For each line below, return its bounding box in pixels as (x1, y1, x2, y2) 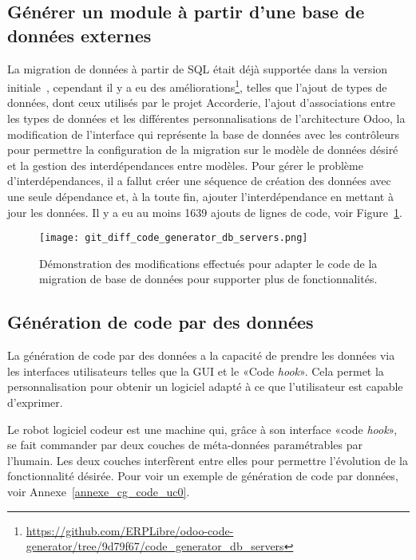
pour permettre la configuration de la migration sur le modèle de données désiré (7, 141, 398, 158)
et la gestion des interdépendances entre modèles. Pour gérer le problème (7, 156, 363, 173)
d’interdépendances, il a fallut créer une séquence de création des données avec (7, 172, 391, 189)
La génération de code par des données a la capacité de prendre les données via (7, 347, 395, 364)
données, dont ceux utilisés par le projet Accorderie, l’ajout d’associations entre (7, 94, 395, 111)
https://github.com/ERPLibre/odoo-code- (26, 522, 234, 538)
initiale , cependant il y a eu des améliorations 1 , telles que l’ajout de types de (7, 77, 387, 95)
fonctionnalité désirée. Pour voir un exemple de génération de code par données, (7, 467, 398, 484)
